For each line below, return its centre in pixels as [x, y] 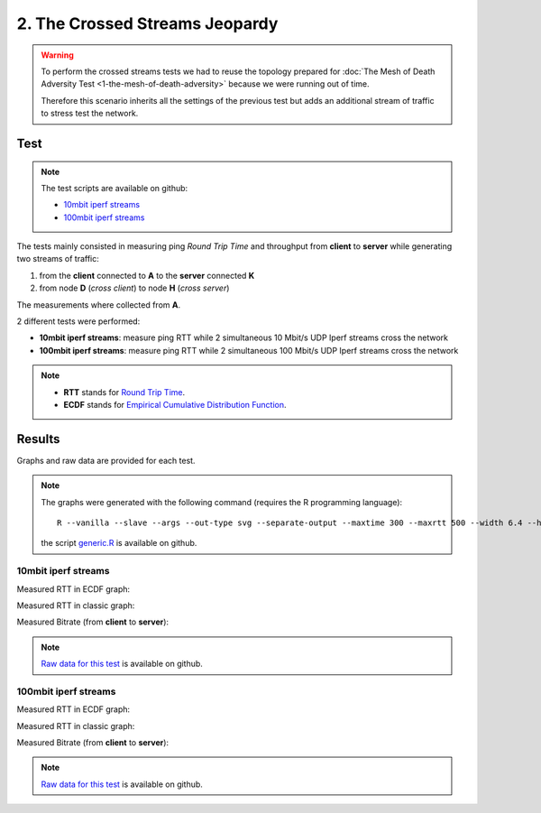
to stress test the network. [90, 114]
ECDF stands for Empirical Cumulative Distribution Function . [175, 404]
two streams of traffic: [58, 259]
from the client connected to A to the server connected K [147, 275]
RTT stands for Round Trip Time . [124, 392]
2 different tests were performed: [78, 321]
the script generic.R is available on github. [119, 543]
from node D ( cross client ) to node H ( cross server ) [134, 288]
